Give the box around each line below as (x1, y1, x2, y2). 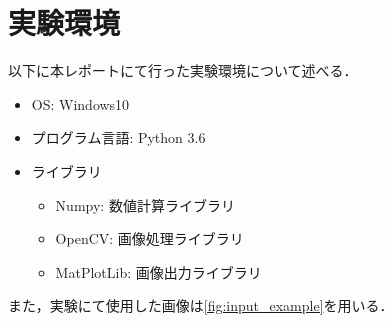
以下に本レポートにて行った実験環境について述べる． (8, 60, 358, 81)
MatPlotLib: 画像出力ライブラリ (55, 261, 262, 282)
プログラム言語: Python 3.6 (31, 127, 206, 148)
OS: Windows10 (31, 93, 130, 114)
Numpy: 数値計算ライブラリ (55, 194, 235, 215)
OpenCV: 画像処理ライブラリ (55, 228, 244, 249)
